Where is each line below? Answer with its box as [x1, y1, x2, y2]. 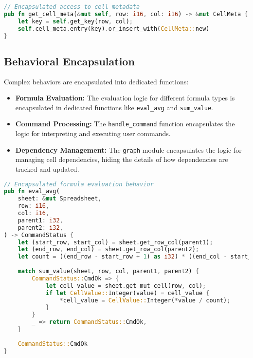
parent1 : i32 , [18, 217, 63, 224]
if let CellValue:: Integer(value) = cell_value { [45, 289, 210, 297]
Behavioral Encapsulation [4, 53, 135, 68]
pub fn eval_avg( [4, 188, 60, 195]
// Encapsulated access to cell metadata [4, 3, 140, 10]
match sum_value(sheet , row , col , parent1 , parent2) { [18, 268, 199, 275]
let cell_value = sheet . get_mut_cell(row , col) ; [45, 282, 206, 289]
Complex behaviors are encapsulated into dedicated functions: [4, 76, 189, 86]
